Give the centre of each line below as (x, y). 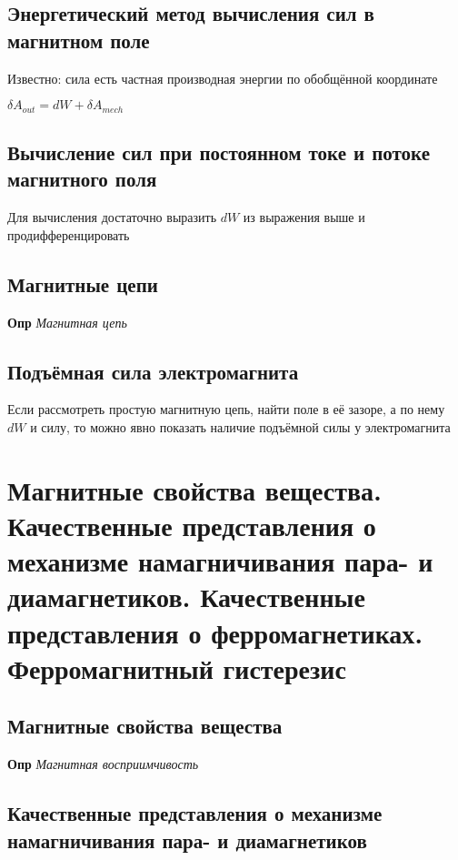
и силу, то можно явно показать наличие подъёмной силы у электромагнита (240, 427)
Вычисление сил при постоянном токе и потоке (219, 152)
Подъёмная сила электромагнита (153, 371)
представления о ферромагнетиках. (215, 632)
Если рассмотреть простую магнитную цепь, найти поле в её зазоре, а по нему (226, 409)
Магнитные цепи (83, 283)
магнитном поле (79, 40)
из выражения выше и (304, 217)
